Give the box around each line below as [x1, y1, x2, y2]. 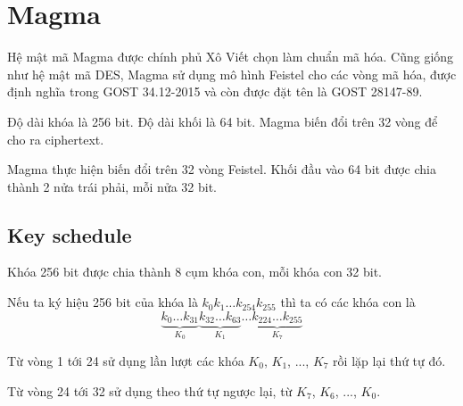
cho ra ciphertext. [7, 129, 104, 148]
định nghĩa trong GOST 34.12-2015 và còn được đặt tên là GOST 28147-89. [7, 82, 423, 101]
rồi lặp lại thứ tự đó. [333, 351, 446, 369]
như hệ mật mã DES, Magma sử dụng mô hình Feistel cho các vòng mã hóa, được [7, 64, 457, 83]
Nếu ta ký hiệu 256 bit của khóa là [7, 293, 198, 311]
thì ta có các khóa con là [280, 293, 416, 311]
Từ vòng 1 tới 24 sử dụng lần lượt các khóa [7, 351, 244, 369]
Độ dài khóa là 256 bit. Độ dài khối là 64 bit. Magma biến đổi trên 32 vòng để [7, 112, 438, 130]
